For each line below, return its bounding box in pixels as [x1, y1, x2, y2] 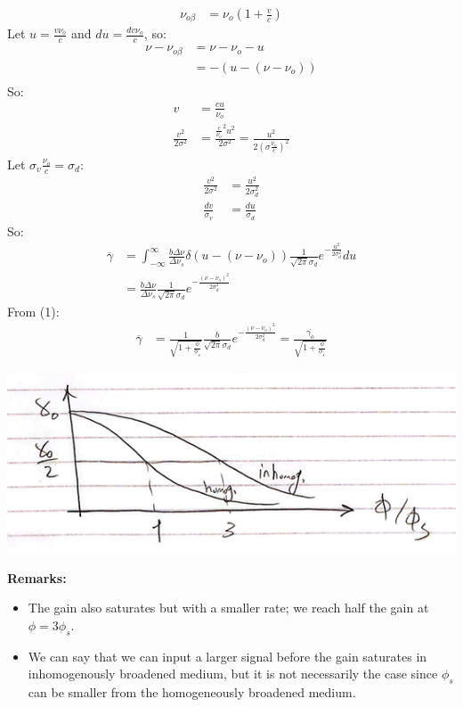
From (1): [7, 301, 60, 320]
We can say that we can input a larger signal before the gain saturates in [28, 646, 427, 665]
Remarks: [7, 568, 67, 587]
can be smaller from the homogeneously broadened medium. [28, 683, 356, 702]
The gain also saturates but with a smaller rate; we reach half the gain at [28, 598, 429, 617]
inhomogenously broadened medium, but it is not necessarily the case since [28, 664, 438, 683]
